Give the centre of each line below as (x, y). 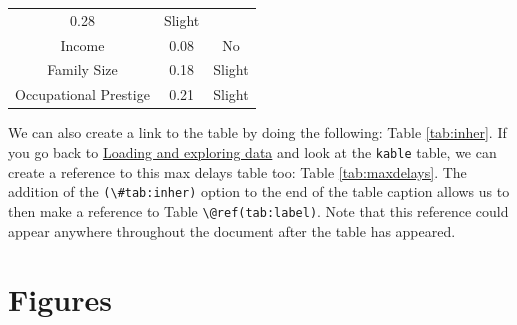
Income (82, 44)
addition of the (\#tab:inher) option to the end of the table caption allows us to (259, 191)
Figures (60, 299)
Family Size (82, 69)
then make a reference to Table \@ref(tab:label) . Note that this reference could (258, 210)
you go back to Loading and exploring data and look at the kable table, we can (252, 151)
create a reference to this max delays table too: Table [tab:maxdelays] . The (237, 171)
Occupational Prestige (82, 94)
